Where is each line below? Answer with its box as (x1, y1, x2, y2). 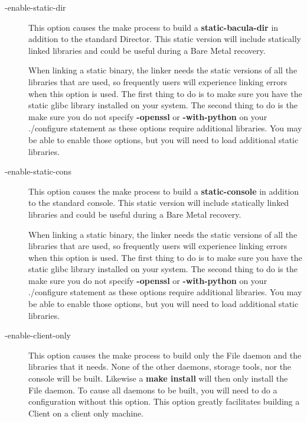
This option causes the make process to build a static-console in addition (28, 185, 299, 197)
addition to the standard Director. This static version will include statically (28, 33, 301, 45)
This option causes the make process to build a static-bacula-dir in (28, 21, 279, 33)
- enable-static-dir (5, 1, 66, 13)
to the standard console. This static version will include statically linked (28, 196, 289, 209)
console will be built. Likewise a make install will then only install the (28, 372, 288, 385)
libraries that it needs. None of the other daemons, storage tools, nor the (28, 360, 292, 373)
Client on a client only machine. (28, 406, 144, 419)
